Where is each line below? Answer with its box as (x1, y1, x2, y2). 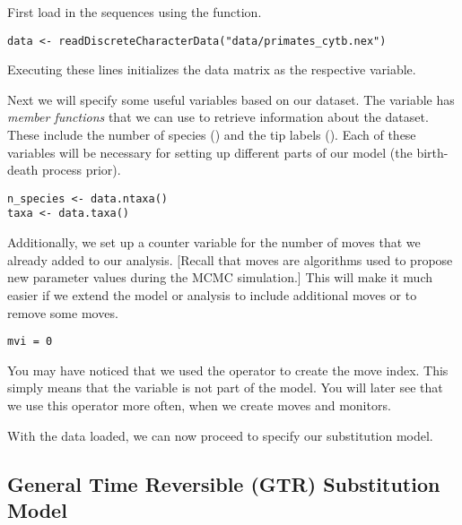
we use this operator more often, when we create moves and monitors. (7, 395, 391, 414)
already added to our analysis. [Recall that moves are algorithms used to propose (7, 250, 453, 269)
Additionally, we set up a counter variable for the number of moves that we (7, 233, 421, 252)
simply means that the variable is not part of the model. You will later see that (7, 378, 443, 397)
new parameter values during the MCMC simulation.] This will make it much (7, 268, 432, 287)
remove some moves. (7, 303, 118, 322)
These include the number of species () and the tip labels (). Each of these (7, 125, 416, 144)
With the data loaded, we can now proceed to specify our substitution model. (7, 426, 433, 444)
